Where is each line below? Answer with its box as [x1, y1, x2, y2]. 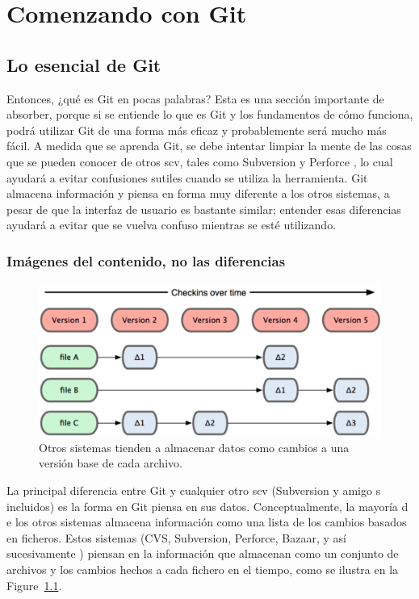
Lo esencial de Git [6, 52, 161, 77]
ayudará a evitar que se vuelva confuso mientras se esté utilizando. [6, 216, 337, 233]
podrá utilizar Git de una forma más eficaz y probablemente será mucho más [6, 121, 387, 138]
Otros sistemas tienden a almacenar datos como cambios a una [39, 438, 350, 455]
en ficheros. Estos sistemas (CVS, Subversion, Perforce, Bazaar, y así [6, 529, 346, 546]
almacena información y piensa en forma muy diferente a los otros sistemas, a [6, 185, 390, 202]
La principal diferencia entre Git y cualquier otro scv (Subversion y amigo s [6, 482, 381, 499]
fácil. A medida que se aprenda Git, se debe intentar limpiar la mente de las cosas [6, 137, 412, 154]
